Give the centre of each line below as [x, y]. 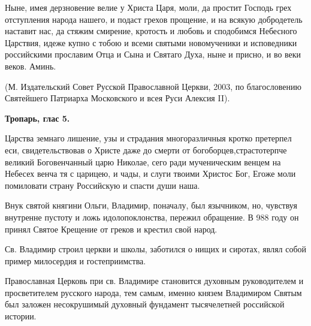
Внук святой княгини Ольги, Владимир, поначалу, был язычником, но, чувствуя [151, 205]
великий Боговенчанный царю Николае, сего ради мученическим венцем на [143, 162]
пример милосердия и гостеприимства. [76, 260]
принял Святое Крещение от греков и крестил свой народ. [111, 229]
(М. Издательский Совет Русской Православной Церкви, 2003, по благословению [153, 86]
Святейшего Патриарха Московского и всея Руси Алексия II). [117, 98]
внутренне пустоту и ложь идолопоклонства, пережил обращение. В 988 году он [152, 217]
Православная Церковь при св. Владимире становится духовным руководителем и [154, 281]
